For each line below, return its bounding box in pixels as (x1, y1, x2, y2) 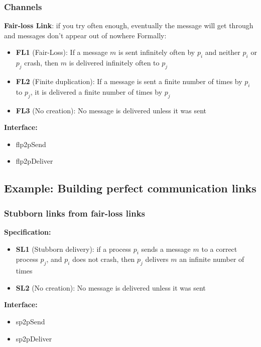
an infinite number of (179, 254, 244, 264)
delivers (145, 254, 169, 264)
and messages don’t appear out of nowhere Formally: (4, 30, 167, 40)
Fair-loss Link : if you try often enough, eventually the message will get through (4, 20, 253, 31)
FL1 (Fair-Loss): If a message (16, 47, 108, 57)
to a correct (201, 243, 237, 254)
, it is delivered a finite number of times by (30, 86, 163, 97)
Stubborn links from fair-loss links (4, 206, 146, 219)
